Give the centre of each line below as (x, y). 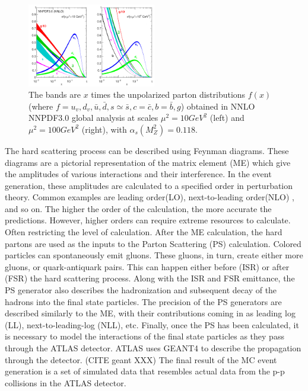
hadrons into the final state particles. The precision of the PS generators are (143, 301)
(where (41, 106)
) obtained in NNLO (218, 106)
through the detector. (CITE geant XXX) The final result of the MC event (141, 359)
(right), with (104, 129)
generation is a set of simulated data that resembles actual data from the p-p (145, 371)
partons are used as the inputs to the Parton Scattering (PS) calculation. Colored (153, 243)
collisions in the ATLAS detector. (66, 382)
